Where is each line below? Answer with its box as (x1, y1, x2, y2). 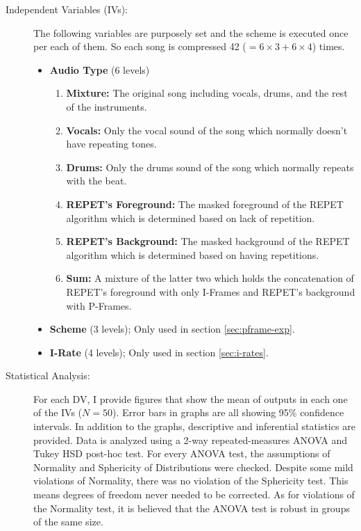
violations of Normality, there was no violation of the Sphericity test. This (33, 473, 349, 488)
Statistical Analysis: (6, 368, 90, 383)
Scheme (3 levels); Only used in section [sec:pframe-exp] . (49, 322, 295, 336)
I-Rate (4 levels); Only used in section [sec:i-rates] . (49, 344, 269, 359)
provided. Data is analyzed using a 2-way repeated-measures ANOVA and (33, 432, 348, 447)
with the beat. (66, 173, 127, 188)
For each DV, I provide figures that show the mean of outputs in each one (33, 391, 348, 406)
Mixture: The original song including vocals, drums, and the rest (66, 86, 348, 100)
